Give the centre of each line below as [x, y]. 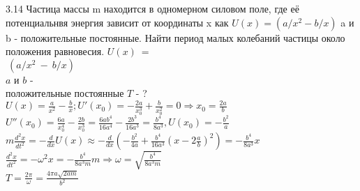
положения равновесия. [55, 51]
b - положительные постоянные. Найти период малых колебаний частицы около [175, 37]
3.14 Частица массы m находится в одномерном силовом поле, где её [152, 8]
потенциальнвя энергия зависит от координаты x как [117, 22]
